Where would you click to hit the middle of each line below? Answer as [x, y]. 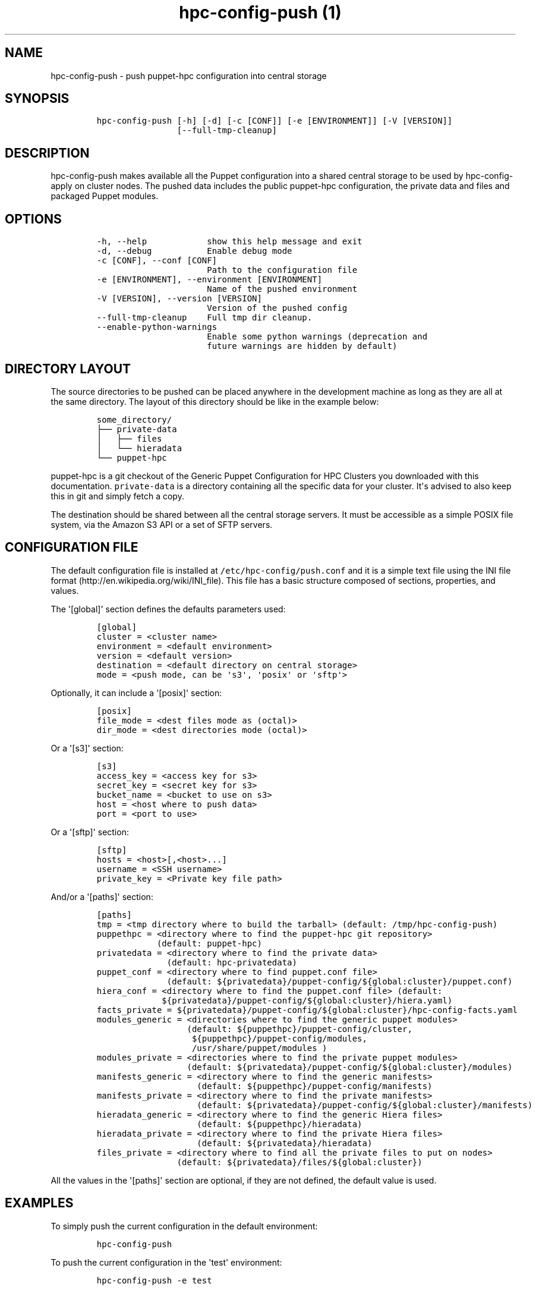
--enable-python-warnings [157, 327]
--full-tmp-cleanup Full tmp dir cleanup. [204, 318]
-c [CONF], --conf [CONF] [157, 261]
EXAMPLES [39, 1203]
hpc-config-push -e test [154, 1280]
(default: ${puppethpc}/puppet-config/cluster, [299, 1029]
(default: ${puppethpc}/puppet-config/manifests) [315, 1086]
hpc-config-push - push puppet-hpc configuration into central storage [189, 75]
